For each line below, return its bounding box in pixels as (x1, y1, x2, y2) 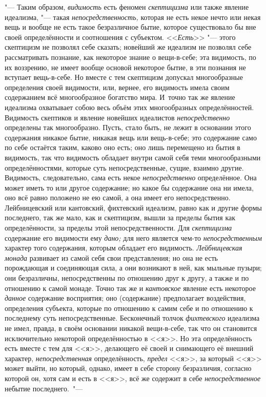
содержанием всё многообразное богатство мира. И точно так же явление (5, 92, 235, 102)
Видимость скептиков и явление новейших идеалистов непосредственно (5, 112, 230, 122)
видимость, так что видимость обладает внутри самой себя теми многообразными (5, 152, 261, 162)
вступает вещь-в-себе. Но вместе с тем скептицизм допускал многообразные (5, 72, 243, 82)
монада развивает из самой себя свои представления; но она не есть (5, 252, 218, 263)
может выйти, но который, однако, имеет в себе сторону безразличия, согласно (5, 363, 252, 373)
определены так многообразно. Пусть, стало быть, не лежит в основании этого (5, 122, 251, 133)
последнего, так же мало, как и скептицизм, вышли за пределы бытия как (5, 212, 236, 223)
